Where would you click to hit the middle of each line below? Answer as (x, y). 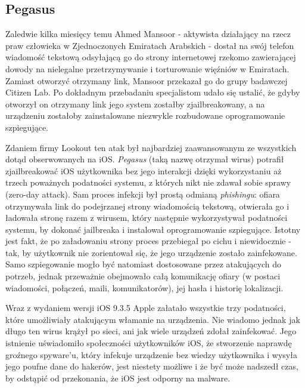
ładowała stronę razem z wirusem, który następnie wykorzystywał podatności (147, 218)
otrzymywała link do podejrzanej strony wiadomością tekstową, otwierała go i (147, 206)
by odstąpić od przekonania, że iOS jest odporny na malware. (118, 378)
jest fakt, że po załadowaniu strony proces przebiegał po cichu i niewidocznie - (148, 241)
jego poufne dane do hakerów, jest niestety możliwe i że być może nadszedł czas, (152, 366)
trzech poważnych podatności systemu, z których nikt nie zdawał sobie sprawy (148, 182)
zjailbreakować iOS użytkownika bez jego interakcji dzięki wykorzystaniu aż (144, 170)
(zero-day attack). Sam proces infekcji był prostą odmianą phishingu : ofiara (143, 194)
